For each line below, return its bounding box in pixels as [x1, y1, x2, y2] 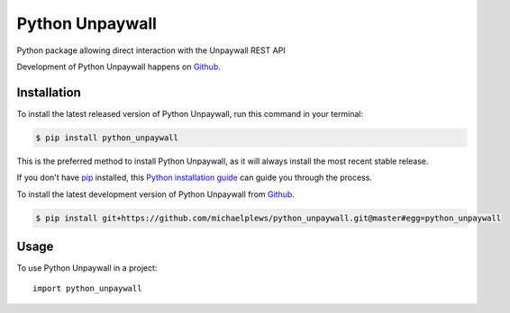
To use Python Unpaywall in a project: [16, 263, 158, 273]
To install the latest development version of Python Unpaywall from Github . [16, 189, 295, 200]
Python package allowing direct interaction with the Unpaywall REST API [16, 45, 286, 56]
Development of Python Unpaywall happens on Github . [16, 61, 221, 72]
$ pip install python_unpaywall [35, 132, 179, 143]
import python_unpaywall [32, 283, 142, 294]
